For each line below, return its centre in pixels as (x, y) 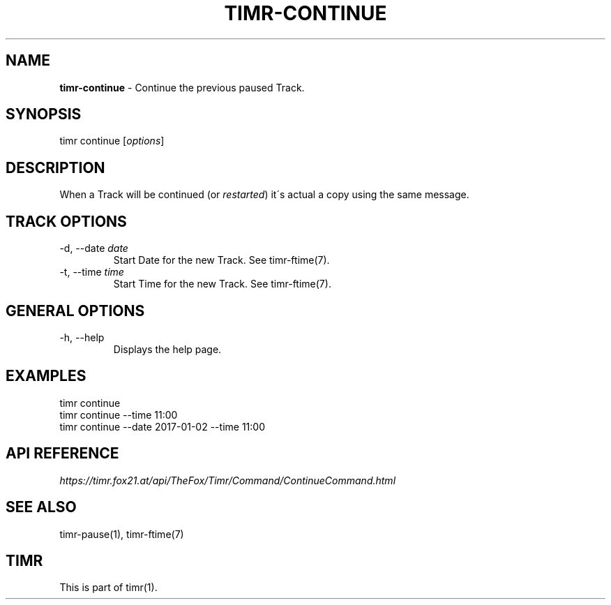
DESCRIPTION (55, 167)
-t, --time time (92, 272)
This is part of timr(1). (108, 588)
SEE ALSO (41, 507)
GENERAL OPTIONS (75, 311)
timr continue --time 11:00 (119, 414)
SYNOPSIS (44, 114)
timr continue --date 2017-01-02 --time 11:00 (162, 426)
